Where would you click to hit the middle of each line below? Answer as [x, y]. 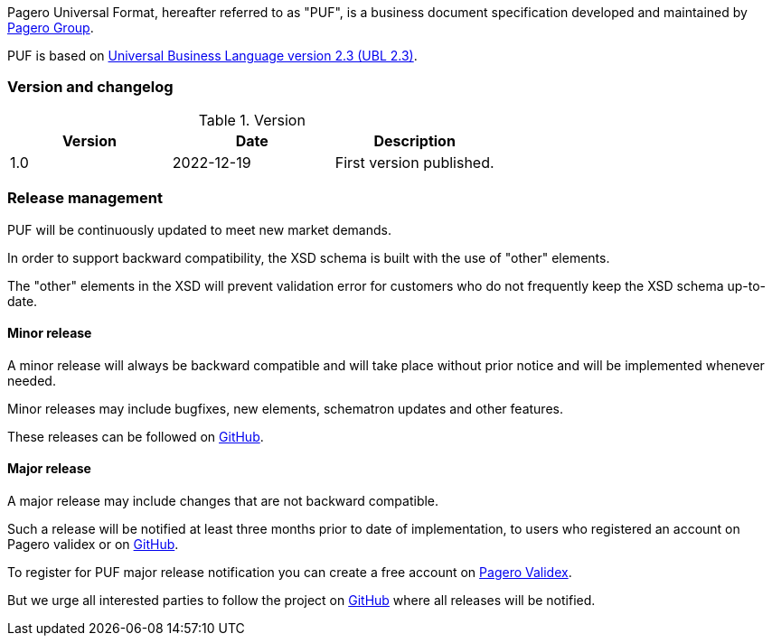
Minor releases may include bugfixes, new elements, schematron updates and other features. [285, 408]
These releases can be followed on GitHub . [136, 436]
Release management [85, 198]
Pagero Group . [51, 28]
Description [414, 140]
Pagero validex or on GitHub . [93, 544]
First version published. [414, 162]
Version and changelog [90, 87]
